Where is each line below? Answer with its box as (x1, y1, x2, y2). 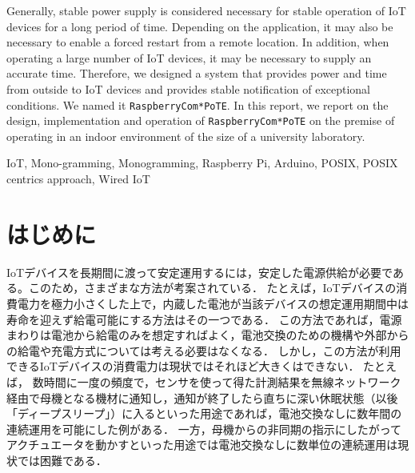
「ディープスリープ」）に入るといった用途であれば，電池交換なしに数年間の (6, 405, 402, 422)
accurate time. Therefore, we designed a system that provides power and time (6, 65, 387, 82)
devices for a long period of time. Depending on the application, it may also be (6, 18, 393, 34)
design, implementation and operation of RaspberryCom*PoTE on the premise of (6, 112, 395, 129)
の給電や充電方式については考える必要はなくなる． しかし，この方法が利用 (6, 342, 401, 359)
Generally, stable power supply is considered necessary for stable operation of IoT (6, 2, 406, 18)
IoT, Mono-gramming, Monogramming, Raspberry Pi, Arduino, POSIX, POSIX (6, 154, 398, 171)
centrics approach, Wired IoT (6, 170, 150, 187)
